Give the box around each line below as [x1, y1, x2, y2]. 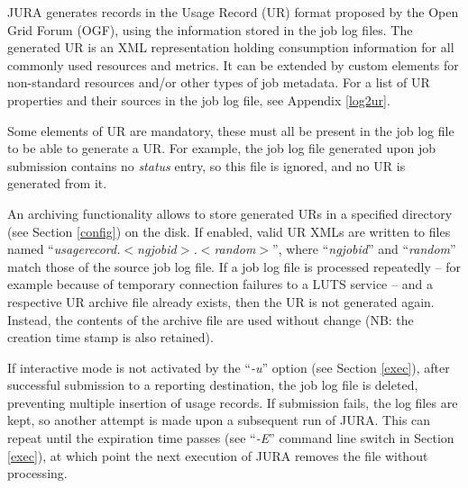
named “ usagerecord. [7, 239, 121, 258]
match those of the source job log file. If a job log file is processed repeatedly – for [7, 257, 461, 276]
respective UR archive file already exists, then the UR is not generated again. [7, 292, 435, 311]
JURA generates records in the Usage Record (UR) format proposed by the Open [7, 3, 459, 21]
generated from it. [7, 174, 107, 193]
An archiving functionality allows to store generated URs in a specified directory [7, 203, 453, 222]
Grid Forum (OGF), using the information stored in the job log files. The [7, 20, 413, 39]
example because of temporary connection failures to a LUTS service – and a [7, 275, 433, 294]
